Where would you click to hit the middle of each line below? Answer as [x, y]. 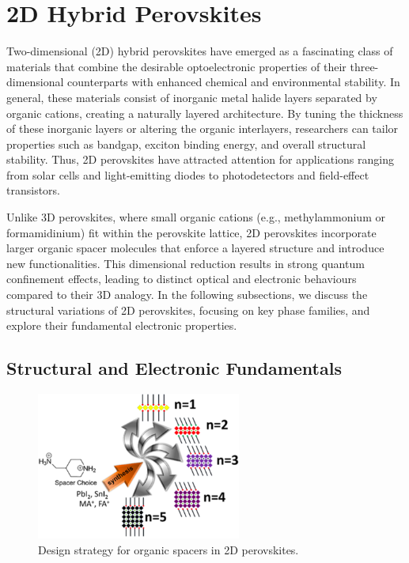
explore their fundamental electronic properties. [122, 325]
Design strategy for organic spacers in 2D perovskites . [169, 549]
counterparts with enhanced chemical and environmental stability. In [234, 82]
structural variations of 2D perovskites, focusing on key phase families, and [188, 310]
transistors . [33, 190]
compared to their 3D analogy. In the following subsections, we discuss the [187, 295]
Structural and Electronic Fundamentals [174, 368]
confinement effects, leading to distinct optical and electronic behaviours [182, 279]
